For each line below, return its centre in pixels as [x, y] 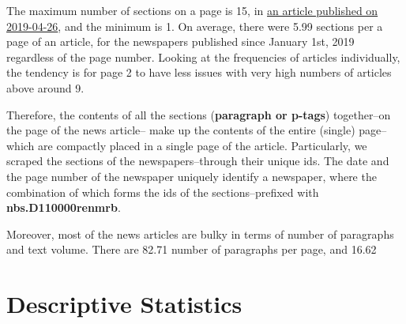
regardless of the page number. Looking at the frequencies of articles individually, [203, 57]
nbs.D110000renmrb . [64, 207]
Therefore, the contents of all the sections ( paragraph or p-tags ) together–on [199, 114]
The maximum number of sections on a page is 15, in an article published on [192, 10]
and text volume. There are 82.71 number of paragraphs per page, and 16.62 [192, 249]
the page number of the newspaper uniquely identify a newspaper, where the [192, 176]
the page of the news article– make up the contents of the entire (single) [181, 130]
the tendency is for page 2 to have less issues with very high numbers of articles [199, 72]
